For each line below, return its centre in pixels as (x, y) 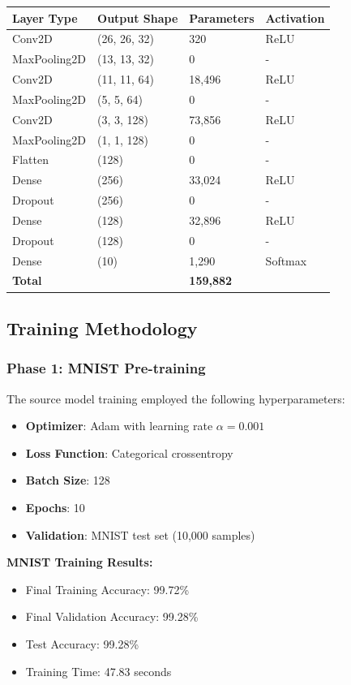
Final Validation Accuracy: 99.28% (112, 616)
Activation (295, 17)
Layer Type (45, 17)
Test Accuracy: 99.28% (82, 643)
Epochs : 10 (55, 507)
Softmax (286, 260)
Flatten (30, 159)
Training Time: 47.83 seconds (98, 671)
